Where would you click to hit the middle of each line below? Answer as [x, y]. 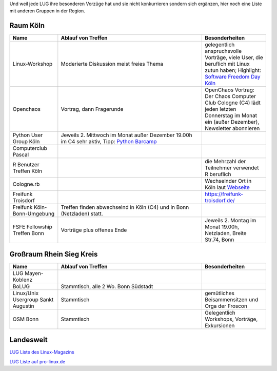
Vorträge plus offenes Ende [94, 230]
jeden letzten [220, 109]
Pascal [21, 155]
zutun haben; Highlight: [233, 70]
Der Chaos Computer [230, 96]
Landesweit [29, 340]
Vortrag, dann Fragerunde [92, 109]
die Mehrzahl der [225, 162]
